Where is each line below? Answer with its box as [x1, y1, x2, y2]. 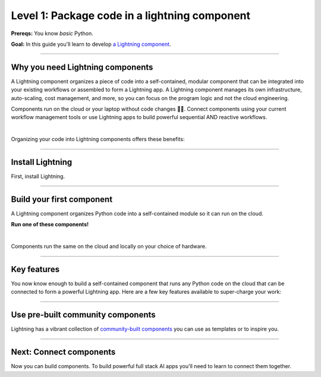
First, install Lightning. [11, 173, 65, 180]
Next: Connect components [11, 347, 116, 357]
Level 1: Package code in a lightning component [11, 9, 251, 22]
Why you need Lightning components [11, 62, 153, 72]
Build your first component [11, 194, 113, 204]
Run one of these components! [11, 221, 89, 228]
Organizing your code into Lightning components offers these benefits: [11, 136, 185, 143]
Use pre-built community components [11, 310, 156, 320]
